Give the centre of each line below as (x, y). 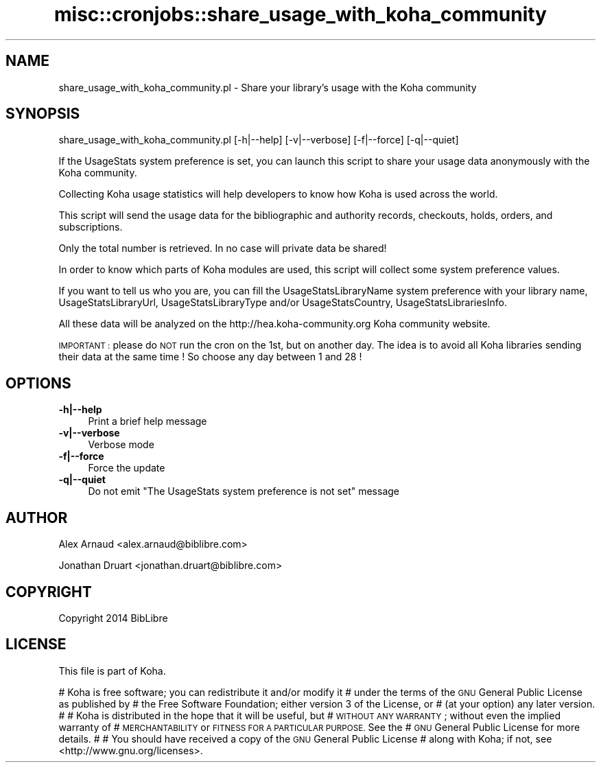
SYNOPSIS (43, 114)
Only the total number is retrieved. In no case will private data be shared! (223, 248)
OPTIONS (38, 383)
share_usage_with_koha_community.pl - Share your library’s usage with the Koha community (268, 87)
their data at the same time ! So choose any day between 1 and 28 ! (210, 357)
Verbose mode (121, 445)
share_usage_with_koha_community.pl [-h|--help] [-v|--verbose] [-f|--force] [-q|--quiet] (259, 140)
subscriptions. (91, 227)
